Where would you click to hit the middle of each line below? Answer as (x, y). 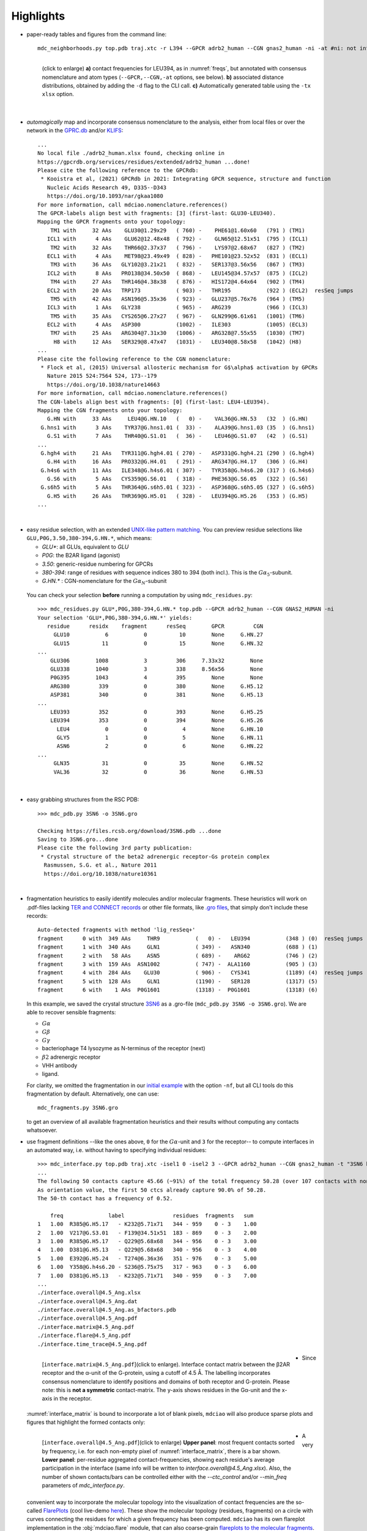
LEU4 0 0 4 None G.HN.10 (160, 729)
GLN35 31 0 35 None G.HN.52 (158, 763)
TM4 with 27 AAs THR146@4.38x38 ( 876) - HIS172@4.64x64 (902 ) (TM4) (177, 282)
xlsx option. (58, 94)
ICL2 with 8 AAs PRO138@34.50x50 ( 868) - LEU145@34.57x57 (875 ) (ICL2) (178, 273)
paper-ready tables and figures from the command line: (97, 34)
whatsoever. (42, 1130)
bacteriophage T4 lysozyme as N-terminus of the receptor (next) (124, 1048)
